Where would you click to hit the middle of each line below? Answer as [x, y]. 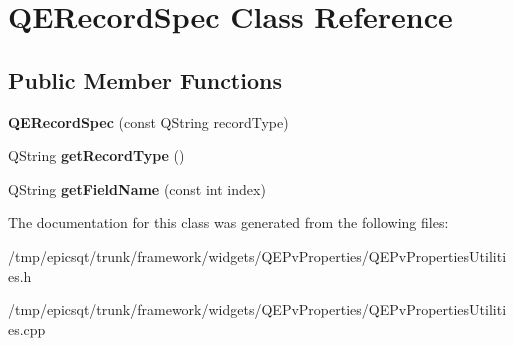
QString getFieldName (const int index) [137, 188]
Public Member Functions [145, 79]
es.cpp [27, 328]
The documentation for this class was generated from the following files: [228, 222]
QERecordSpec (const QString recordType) [148, 121]
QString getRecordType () [96, 155]
